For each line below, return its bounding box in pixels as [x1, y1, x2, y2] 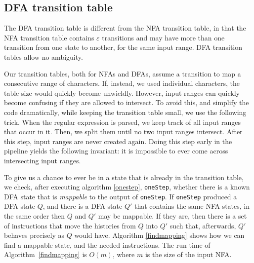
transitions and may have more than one [102, 32, 225, 42]
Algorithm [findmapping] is [4, 249, 87, 260]
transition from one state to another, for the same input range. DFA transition [4, 42, 243, 52]
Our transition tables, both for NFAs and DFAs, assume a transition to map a [4, 68, 241, 78]
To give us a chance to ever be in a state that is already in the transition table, [4, 172, 244, 182]
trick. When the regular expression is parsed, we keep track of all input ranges [4, 116, 241, 127]
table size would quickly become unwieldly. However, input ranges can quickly [4, 87, 240, 98]
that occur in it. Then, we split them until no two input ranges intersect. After [4, 126, 243, 137]
